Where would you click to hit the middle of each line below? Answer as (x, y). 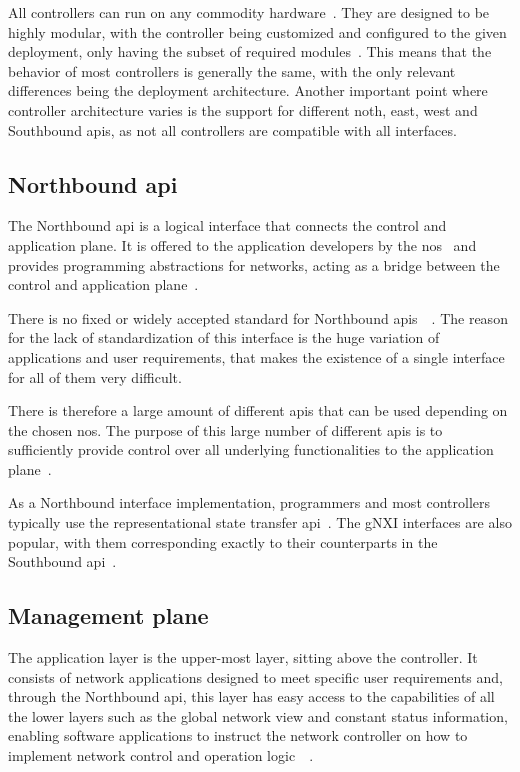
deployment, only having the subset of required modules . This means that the (250, 51)
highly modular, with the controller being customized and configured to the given (257, 31)
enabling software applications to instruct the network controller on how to (238, 735)
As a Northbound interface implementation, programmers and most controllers (249, 502)
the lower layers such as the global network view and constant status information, (258, 715)
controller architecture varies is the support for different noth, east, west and (243, 109)
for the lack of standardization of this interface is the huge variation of (224, 337)
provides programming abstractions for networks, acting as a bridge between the (254, 264)
